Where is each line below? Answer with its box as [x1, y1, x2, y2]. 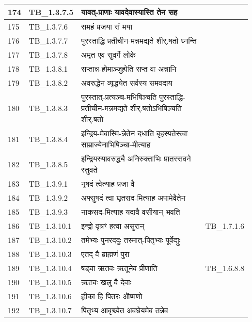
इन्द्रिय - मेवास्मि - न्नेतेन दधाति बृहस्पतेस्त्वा [81, 128, 188, 139]
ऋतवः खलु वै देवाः [81, 276, 131, 288]
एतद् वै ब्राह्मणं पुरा [81, 248, 130, 259]
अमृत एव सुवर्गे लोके [81, 49, 136, 60]
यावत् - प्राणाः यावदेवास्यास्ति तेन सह [81, 6, 177, 17]
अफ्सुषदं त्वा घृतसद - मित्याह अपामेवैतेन [81, 192, 186, 203]
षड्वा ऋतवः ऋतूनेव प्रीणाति [81, 262, 157, 274]
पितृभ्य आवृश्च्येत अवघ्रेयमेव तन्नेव [81, 305, 168, 316]
